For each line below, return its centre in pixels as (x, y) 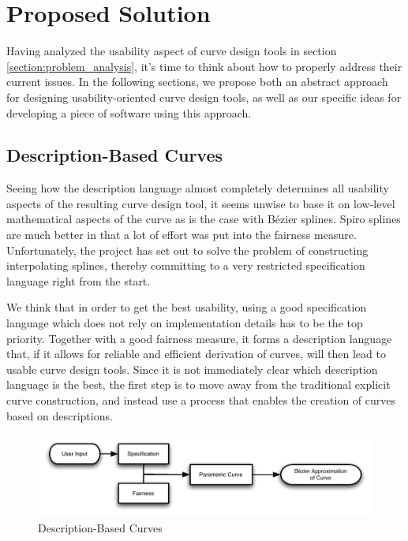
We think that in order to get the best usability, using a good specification (187, 307)
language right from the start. (79, 280)
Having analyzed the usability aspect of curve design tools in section (172, 51)
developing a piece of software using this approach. (129, 112)
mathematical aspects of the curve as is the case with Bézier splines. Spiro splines (204, 219)
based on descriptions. (60, 415)
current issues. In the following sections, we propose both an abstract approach (197, 82)
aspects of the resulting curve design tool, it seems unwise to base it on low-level (201, 203)
